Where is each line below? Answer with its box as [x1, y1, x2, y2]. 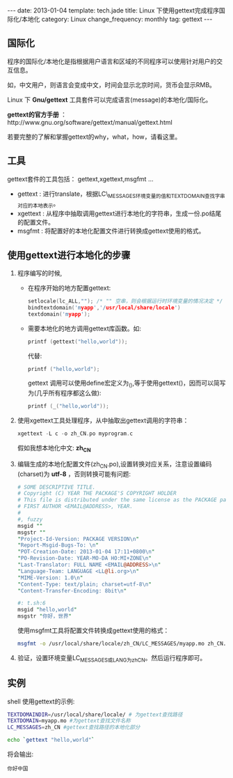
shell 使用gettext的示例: [7, 697, 75, 705]
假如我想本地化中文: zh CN [17, 443, 92, 454]
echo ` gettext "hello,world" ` [7, 737, 95, 744]
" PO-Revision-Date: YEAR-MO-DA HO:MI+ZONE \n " [17, 555, 152, 562]
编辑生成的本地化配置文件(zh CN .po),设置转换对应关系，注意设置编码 [17, 459, 212, 470]
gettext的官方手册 [7, 110, 59, 119]
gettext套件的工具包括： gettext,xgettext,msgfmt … [7, 174, 154, 183]
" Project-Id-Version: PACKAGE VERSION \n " [17, 535, 140, 542]
